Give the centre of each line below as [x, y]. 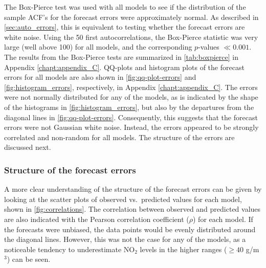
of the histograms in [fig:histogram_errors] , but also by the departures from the [129, 107]
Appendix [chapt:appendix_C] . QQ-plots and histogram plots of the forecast [124, 67]
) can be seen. [29, 259]
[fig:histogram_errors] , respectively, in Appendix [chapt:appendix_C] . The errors [131, 87]
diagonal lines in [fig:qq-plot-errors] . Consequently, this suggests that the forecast [131, 117]
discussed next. [28, 147]
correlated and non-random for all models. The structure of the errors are [119, 137]
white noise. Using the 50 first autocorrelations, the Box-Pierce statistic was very [131, 37]
